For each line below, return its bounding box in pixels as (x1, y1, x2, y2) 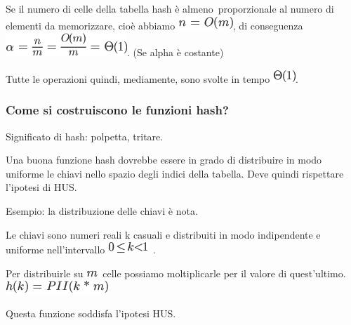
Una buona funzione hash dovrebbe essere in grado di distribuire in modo (6, 152, 322, 167)
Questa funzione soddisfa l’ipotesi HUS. (6, 305, 176, 320)
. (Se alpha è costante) (127, 45, 224, 60)
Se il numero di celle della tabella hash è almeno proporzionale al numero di (6, 1, 334, 15)
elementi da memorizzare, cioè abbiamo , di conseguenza (6, 18, 303, 32)
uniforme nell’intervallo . (6, 242, 156, 257)
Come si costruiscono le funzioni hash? (6, 101, 229, 119)
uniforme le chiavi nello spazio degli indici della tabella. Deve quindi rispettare (6, 166, 344, 180)
